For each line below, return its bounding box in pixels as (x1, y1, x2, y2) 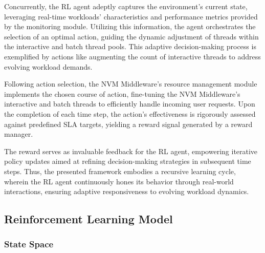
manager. (4, 129, 33, 139)
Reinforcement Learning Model (4, 211, 173, 227)
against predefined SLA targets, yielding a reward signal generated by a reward (4, 118, 253, 129)
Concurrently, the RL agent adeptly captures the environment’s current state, (4, 1, 248, 11)
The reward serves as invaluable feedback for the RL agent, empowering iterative (4, 145, 258, 156)
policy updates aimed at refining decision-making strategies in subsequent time (4, 156, 251, 166)
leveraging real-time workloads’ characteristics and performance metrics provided (4, 11, 258, 22)
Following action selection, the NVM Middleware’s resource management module (4, 78, 257, 89)
